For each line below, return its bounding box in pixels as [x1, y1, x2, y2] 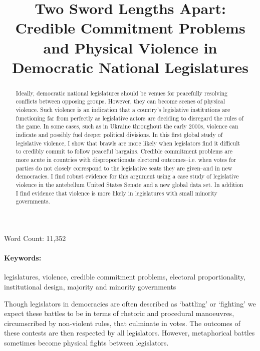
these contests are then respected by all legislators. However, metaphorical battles [4, 327, 255, 338]
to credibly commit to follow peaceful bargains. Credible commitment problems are [16, 147, 233, 155]
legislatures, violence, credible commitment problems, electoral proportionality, [4, 271, 245, 282]
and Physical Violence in [43, 37, 217, 57]
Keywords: [4, 252, 42, 263]
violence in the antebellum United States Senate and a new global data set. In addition [16, 180, 243, 188]
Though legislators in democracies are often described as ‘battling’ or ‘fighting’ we [4, 298, 256, 308]
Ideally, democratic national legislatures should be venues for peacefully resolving [16, 88, 228, 97]
